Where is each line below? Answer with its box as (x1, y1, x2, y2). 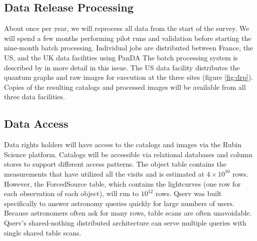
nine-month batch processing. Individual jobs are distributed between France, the (4, 42, 253, 53)
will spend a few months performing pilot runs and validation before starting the (4, 32, 251, 43)
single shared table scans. (4, 227, 81, 238)
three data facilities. (4, 91, 65, 102)
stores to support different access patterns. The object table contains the (4, 159, 226, 169)
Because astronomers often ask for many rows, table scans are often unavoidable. (4, 208, 252, 218)
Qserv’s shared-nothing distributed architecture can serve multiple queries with (4, 217, 246, 228)
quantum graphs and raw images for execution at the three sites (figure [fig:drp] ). (4, 72, 253, 82)
